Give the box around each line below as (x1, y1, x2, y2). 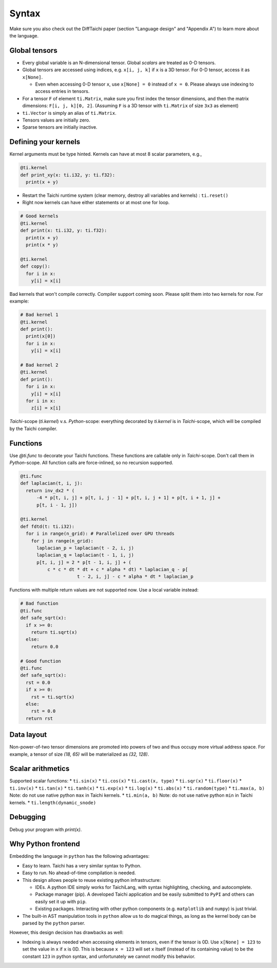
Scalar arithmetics (9, 764, 70, 773)
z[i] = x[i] (31, 405, 62, 411)
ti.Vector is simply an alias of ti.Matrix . (22, 110, 116, 116)
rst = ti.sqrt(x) (31, 694, 75, 700)
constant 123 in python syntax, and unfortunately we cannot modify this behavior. (22, 953, 196, 959)
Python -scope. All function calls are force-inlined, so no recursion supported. (9, 459, 173, 466)
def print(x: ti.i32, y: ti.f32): (20, 228, 107, 233)
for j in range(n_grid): (31, 538, 94, 543)
